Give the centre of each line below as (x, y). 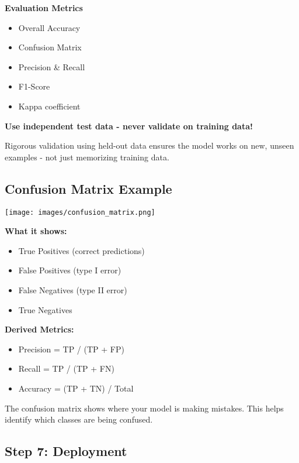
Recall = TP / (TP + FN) (66, 368)
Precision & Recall (52, 66)
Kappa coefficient (49, 106)
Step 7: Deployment (66, 451)
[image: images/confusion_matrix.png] (80, 212)
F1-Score (34, 86)
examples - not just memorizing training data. (87, 157)
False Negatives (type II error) (73, 289)
